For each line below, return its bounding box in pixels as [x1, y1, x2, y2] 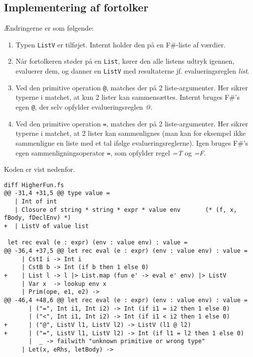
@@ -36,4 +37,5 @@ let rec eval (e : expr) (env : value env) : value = [4, 247, 248, 255]
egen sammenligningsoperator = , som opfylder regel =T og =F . [15, 147, 206, 158]
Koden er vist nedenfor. [4, 164, 75, 174]
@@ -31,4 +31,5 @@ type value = [4, 190, 110, 197]
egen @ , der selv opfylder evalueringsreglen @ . [15, 102, 153, 112]
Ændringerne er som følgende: [4, 23, 94, 33]
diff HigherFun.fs [4, 181, 64, 189]
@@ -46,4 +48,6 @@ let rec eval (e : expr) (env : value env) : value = [4, 296, 248, 304]
